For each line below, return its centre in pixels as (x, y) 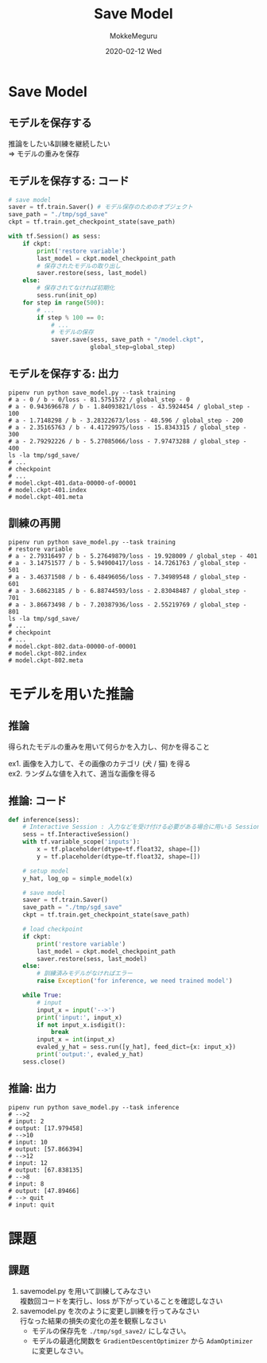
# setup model (46, 871)
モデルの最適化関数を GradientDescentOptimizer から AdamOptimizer (142, 1341)
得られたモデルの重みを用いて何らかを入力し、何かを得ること (109, 746)
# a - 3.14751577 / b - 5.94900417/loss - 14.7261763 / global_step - (128, 563)
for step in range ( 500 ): (64, 303)
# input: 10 (28, 1142)
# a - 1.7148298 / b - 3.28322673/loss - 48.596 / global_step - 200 (126, 420)
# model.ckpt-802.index (48, 653)
